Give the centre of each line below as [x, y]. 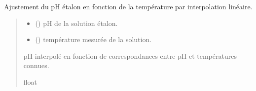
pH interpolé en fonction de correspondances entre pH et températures [130, 56]
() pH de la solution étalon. [76, 23]
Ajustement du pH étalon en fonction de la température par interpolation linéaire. [128, 6]
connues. [36, 65]
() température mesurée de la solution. [93, 39]
